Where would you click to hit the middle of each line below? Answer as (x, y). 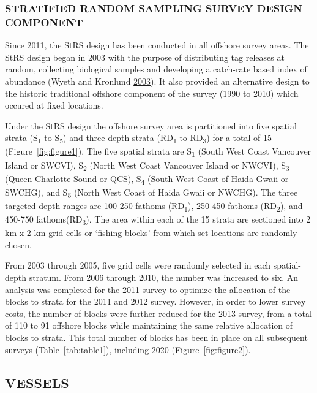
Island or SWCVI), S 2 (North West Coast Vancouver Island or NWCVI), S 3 (147, 166)
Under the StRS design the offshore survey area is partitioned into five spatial (151, 125)
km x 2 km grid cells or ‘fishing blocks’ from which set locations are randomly (151, 233)
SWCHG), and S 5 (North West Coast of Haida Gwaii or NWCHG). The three (151, 193)
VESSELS (37, 382)
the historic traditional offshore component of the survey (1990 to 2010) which (152, 93)
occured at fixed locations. (54, 105)
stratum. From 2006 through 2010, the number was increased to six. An (164, 277)
